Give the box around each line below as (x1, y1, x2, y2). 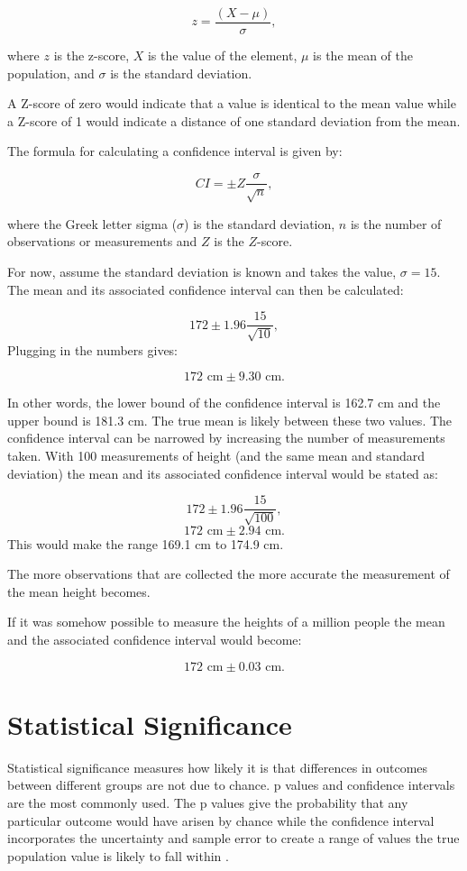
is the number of (350, 214, 442, 233)
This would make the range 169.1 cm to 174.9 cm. (7, 534, 284, 553)
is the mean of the (313, 46, 413, 65)
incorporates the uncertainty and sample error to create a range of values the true (7, 829, 460, 848)
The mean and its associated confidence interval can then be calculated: (7, 280, 404, 298)
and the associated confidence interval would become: (7, 630, 302, 649)
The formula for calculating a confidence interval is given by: (7, 142, 343, 160)
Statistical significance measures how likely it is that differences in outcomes (7, 757, 428, 776)
